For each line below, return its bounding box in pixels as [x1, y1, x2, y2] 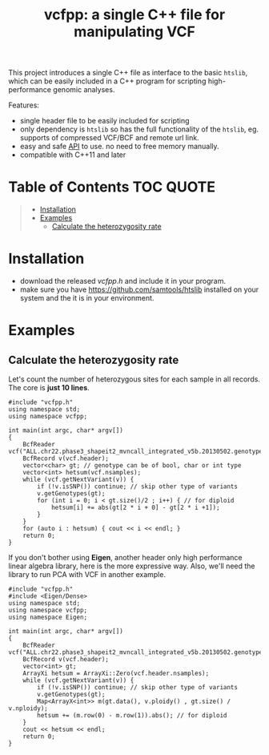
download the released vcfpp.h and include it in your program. [19, 277, 227, 286]
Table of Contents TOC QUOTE [8, 178, 216, 196]
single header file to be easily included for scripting [19, 116, 190, 126]
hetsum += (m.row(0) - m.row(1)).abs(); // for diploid [37, 712, 227, 720]
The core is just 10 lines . [8, 383, 90, 393]
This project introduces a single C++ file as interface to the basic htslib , [8, 68, 248, 78]
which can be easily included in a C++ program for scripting [8, 76, 207, 86]
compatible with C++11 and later [19, 150, 126, 159]
